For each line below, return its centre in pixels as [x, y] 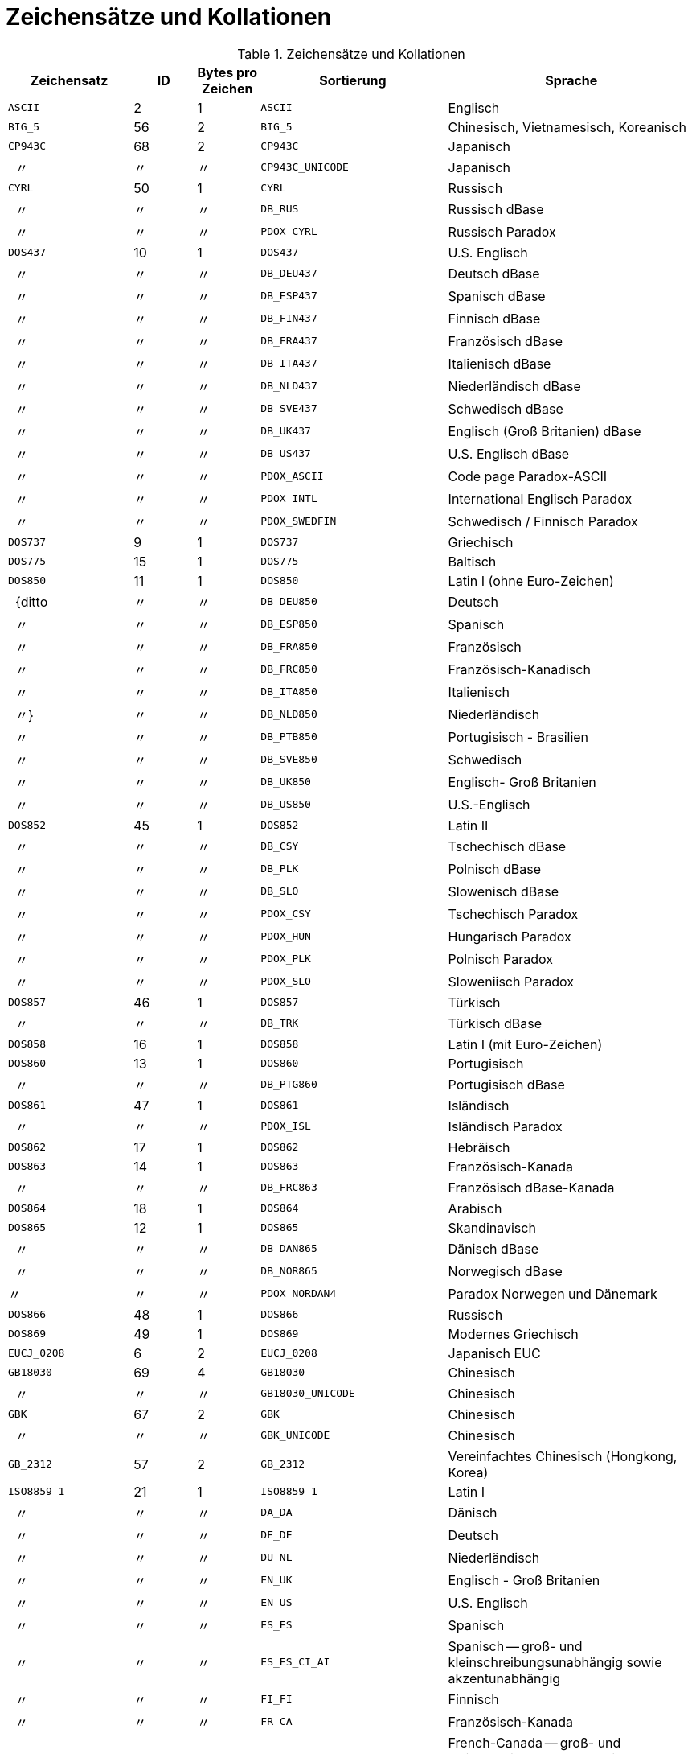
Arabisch [475, 1208]
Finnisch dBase [494, 318]
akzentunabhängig [504, 1678]
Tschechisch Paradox [513, 914]
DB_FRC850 [289, 669]
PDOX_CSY [286, 914]
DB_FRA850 [289, 647]
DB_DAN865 [289, 1249]
